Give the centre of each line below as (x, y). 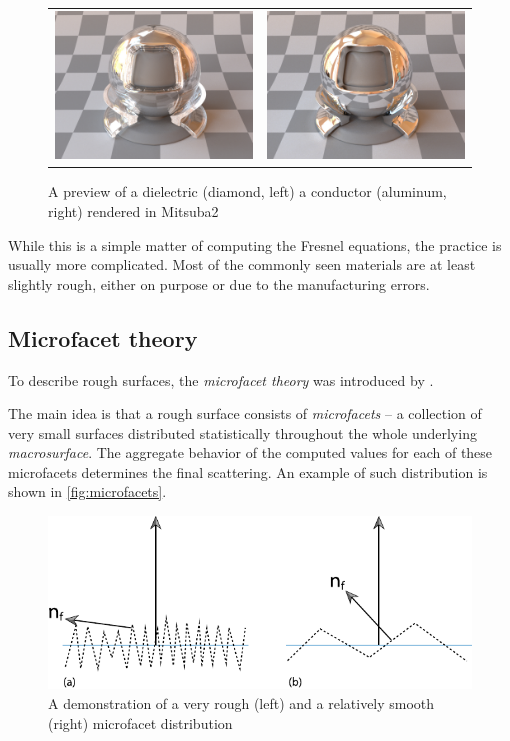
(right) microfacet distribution (140, 722)
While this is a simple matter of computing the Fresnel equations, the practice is (255, 244)
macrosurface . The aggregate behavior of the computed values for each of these (250, 452)
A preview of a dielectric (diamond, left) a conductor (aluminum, (247, 191)
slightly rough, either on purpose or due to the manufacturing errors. (219, 283)
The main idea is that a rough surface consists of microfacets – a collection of (245, 413)
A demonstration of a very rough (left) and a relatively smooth (241, 702)
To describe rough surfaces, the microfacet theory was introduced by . (221, 379)
